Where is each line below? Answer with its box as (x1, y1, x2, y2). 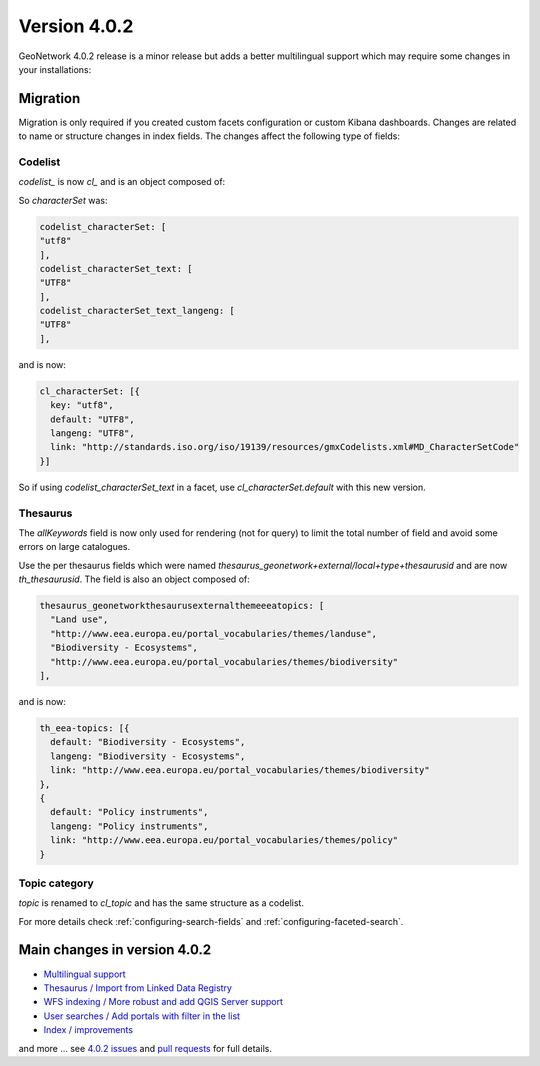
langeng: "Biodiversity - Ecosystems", (50, 750, 246, 762)
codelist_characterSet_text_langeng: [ (39, 305, 235, 317)
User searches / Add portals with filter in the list (43, 1010, 240, 1022)
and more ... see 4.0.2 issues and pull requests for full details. (18, 1042, 272, 1054)
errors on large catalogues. (18, 541, 131, 553)
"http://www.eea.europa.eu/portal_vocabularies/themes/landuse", (50, 628, 378, 639)
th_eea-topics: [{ (39, 723, 130, 734)
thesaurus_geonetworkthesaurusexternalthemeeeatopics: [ (39, 600, 325, 612)
